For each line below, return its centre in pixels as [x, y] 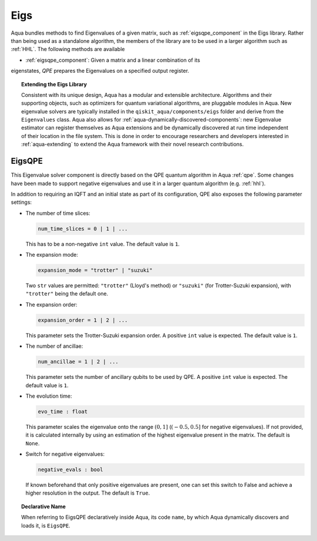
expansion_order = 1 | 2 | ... [83, 320]
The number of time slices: [58, 213]
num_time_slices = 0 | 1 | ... [83, 229]
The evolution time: [49, 396]
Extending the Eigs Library [54, 84]
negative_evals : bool [70, 470]
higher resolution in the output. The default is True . [88, 493]
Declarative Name [43, 506]
